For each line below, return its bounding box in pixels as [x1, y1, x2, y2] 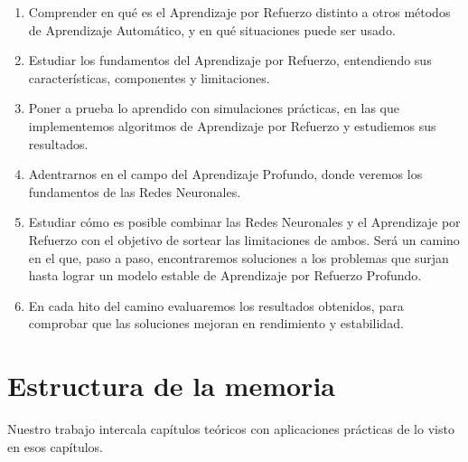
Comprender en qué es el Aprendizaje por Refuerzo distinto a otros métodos [28, 3, 451, 21]
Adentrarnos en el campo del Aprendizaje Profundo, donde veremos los [28, 165, 423, 184]
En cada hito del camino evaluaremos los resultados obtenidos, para [28, 296, 404, 315]
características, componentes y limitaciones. [28, 68, 270, 87]
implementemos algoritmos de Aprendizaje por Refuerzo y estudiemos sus [28, 116, 436, 135]
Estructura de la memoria [7, 367, 335, 404]
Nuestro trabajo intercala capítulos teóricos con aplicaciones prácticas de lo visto [7, 420, 454, 438]
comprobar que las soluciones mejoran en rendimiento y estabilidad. [28, 314, 404, 333]
